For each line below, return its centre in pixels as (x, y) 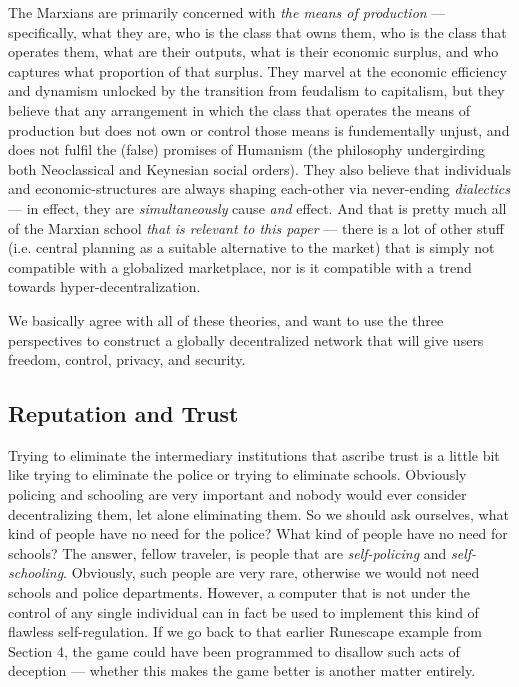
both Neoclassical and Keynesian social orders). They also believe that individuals (260, 168)
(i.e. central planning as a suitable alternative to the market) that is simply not (251, 247)
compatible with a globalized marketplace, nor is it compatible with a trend (240, 266)
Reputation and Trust (123, 413)
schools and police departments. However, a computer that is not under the (239, 592)
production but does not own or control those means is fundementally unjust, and (259, 129)
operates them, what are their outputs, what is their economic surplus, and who (253, 51)
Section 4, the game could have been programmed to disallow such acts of (234, 650)
